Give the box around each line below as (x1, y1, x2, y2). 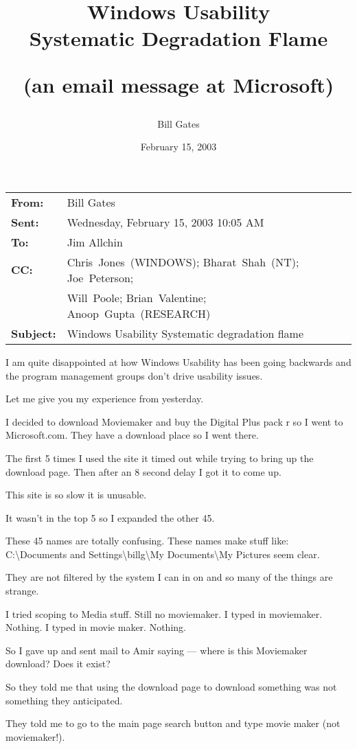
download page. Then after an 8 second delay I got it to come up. (5, 464, 281, 479)
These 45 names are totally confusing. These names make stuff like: (5, 533, 289, 548)
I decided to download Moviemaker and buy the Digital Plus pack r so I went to (5, 414, 343, 428)
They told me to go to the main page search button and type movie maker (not (5, 716, 341, 730)
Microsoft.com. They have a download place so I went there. (5, 428, 259, 442)
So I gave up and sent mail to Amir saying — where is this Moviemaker (5, 643, 308, 657)
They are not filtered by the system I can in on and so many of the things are (5, 570, 333, 584)
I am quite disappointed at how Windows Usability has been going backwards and (5, 354, 352, 369)
